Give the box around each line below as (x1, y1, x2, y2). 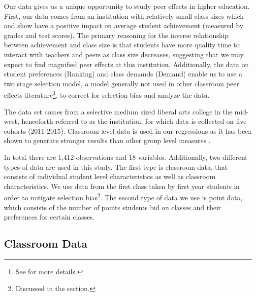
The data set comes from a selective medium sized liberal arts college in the (4, 106, 232, 116)
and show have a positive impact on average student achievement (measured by (4, 20, 244, 31)
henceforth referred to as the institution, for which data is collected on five (21, 116, 247, 126)
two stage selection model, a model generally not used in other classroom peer (4, 78, 239, 88)
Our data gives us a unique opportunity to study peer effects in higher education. (4, 1, 250, 11)
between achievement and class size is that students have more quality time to (4, 39, 240, 50)
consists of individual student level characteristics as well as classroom (4, 171, 216, 182)
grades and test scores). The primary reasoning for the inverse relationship (4, 30, 229, 40)
